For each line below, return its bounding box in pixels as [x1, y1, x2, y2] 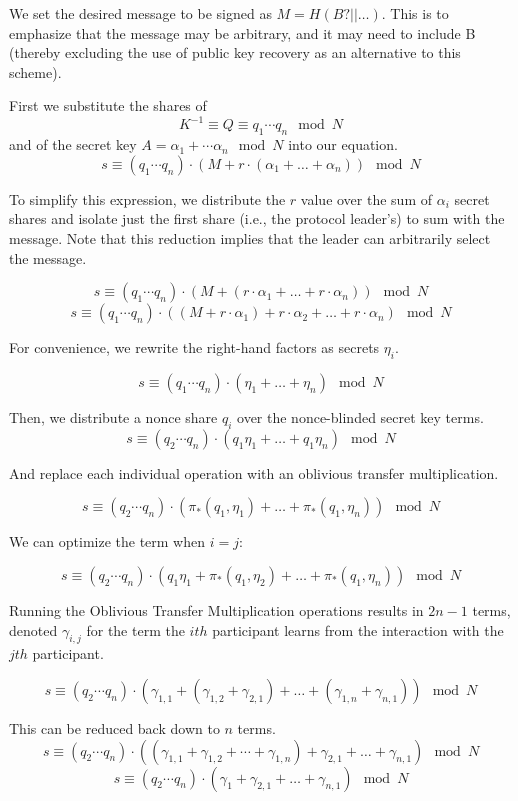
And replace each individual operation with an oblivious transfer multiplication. [9, 462, 499, 483]
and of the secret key [9, 134, 137, 155]
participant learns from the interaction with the [212, 619, 504, 640]
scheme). [9, 61, 62, 82]
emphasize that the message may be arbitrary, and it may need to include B [9, 22, 476, 43]
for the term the [86, 619, 185, 640]
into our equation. [288, 134, 398, 155]
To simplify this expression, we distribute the [9, 188, 286, 209]
